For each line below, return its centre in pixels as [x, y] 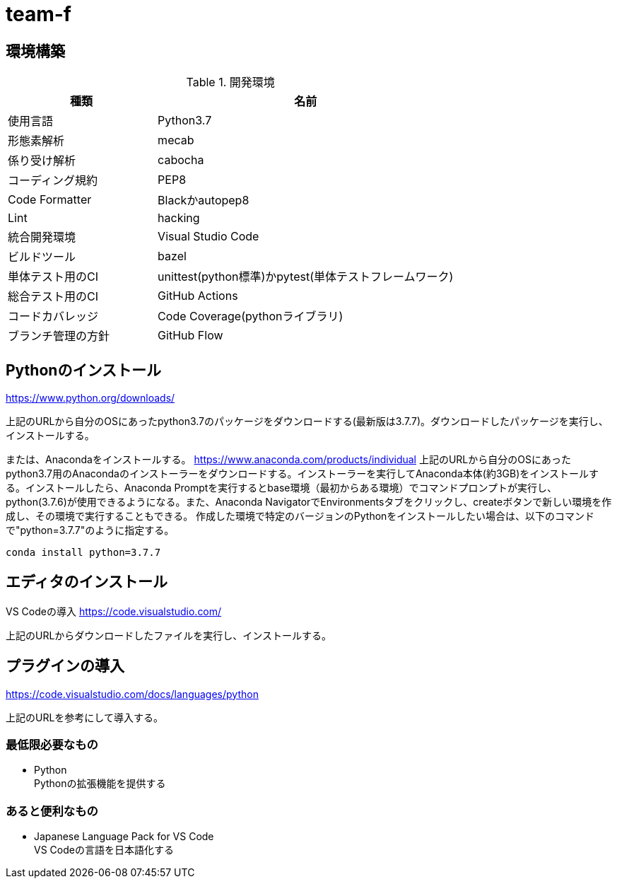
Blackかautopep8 [204, 200]
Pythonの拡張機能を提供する [100, 784]
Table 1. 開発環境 [230, 82]
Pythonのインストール [83, 370]
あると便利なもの [52, 811]
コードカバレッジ [53, 316]
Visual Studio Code [208, 237]
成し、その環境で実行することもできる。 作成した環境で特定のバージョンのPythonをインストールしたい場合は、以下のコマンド [300, 516]
